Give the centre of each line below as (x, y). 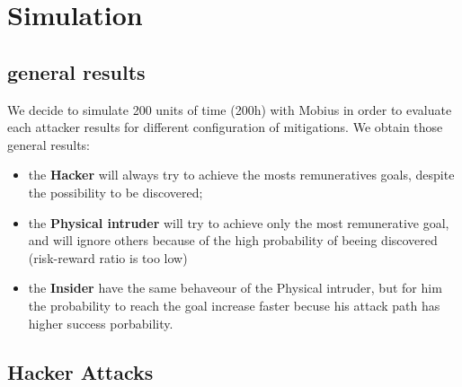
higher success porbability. (101, 323)
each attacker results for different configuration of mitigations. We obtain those (225, 127)
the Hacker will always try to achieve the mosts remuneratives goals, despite (241, 175)
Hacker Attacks (80, 371)
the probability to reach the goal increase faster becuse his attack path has (234, 305)
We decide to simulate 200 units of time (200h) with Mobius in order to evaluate (230, 109)
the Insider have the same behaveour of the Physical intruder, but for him (235, 288)
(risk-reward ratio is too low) (108, 257)
